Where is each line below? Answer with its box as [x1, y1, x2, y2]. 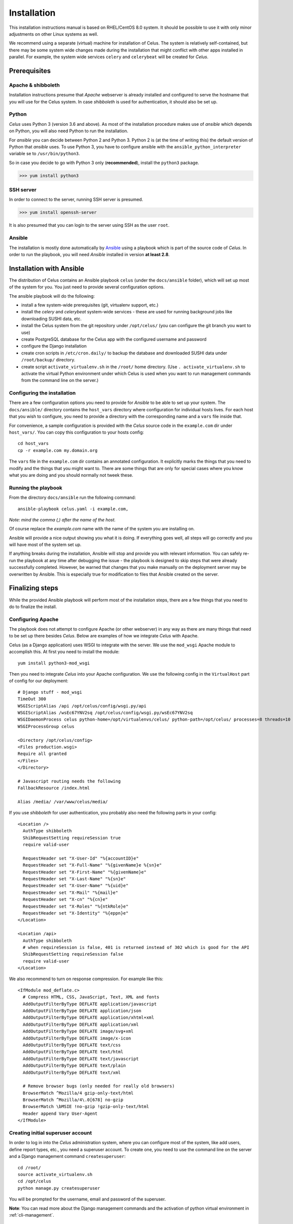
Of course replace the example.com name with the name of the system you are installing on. [9, 526, 195, 532]
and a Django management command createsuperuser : [9, 1153, 126, 1159]
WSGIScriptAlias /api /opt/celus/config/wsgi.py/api [18, 703, 146, 708]
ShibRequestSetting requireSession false [22, 951, 124, 957]
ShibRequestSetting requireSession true [22, 835, 121, 841]
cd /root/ [18, 1165, 41, 1170]
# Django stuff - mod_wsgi [18, 689, 83, 695]
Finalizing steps [9, 584, 59, 592]
